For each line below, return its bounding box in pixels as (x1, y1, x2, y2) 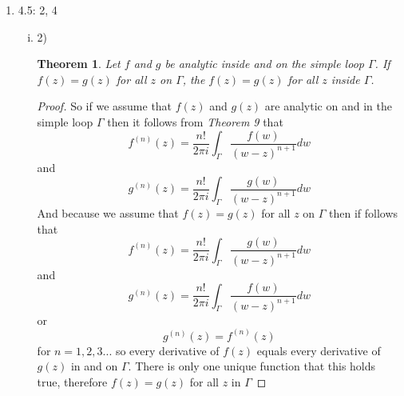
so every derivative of (115, 342, 220, 358)
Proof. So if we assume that (37, 98, 172, 114)
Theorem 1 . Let (37, 55, 121, 72)
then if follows (329, 204, 398, 221)
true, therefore (37, 373, 108, 390)
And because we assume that (37, 204, 179, 221)
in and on (70, 358, 118, 374)
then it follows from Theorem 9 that (107, 113, 283, 130)
